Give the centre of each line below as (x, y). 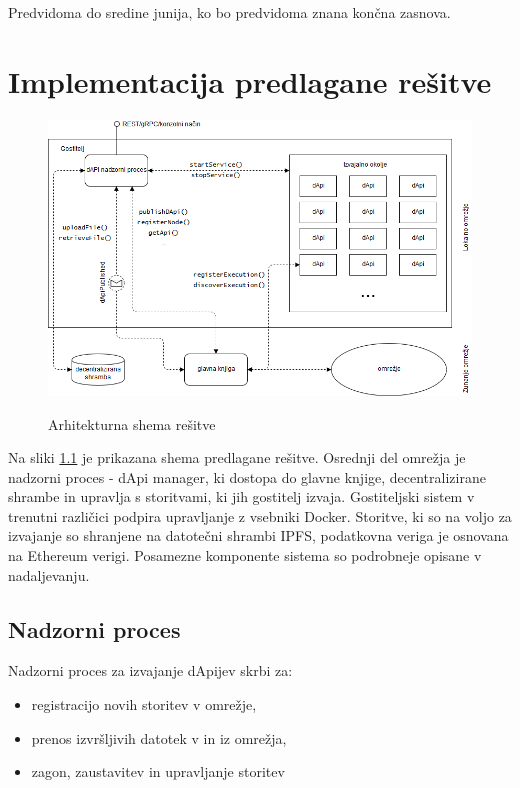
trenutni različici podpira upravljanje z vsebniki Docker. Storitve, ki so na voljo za (260, 515)
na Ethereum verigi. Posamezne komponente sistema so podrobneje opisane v (245, 555)
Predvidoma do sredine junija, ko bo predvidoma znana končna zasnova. (229, 12)
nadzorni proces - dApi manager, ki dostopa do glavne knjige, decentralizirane (247, 476)
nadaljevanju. (49, 574)
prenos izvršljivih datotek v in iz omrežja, (159, 737)
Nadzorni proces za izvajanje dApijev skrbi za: (150, 670)
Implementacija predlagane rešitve (250, 80)
